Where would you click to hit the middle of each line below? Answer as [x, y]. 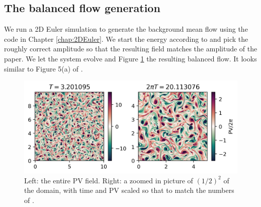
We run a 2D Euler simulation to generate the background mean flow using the [126, 29]
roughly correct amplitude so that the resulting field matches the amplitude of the [131, 49]
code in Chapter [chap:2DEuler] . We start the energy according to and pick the [126, 39]
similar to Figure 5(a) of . [43, 68]
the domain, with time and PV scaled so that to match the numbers [129, 190]
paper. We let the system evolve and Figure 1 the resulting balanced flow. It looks [130, 58]
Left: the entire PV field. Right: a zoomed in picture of [109, 180]
